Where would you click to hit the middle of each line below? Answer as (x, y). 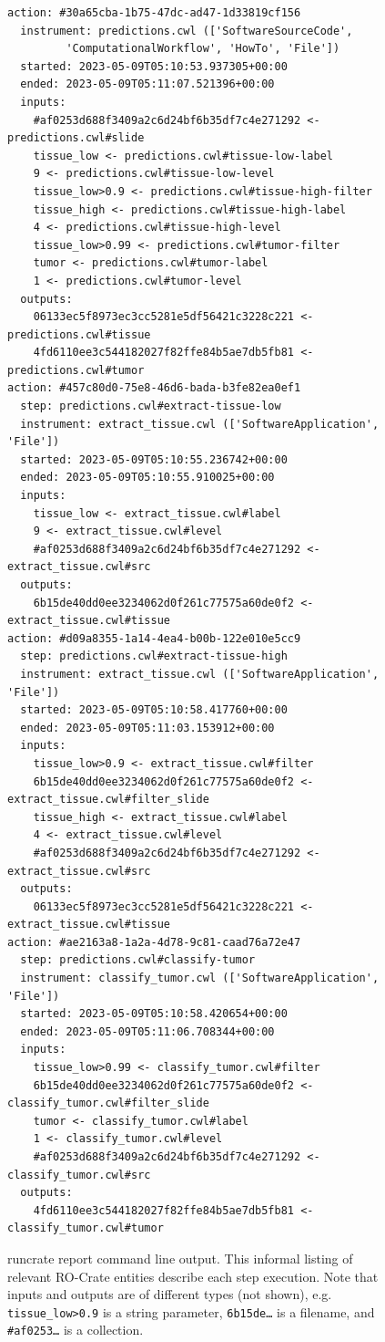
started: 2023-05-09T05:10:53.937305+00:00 (154, 66)
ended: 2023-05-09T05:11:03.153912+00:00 (147, 728)
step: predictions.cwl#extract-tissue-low (151, 406)
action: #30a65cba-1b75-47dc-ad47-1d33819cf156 (154, 13)
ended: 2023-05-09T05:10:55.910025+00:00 (147, 478)
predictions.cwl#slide (76, 138)
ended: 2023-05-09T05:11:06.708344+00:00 (147, 1031)
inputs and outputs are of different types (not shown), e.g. (170, 1294)
